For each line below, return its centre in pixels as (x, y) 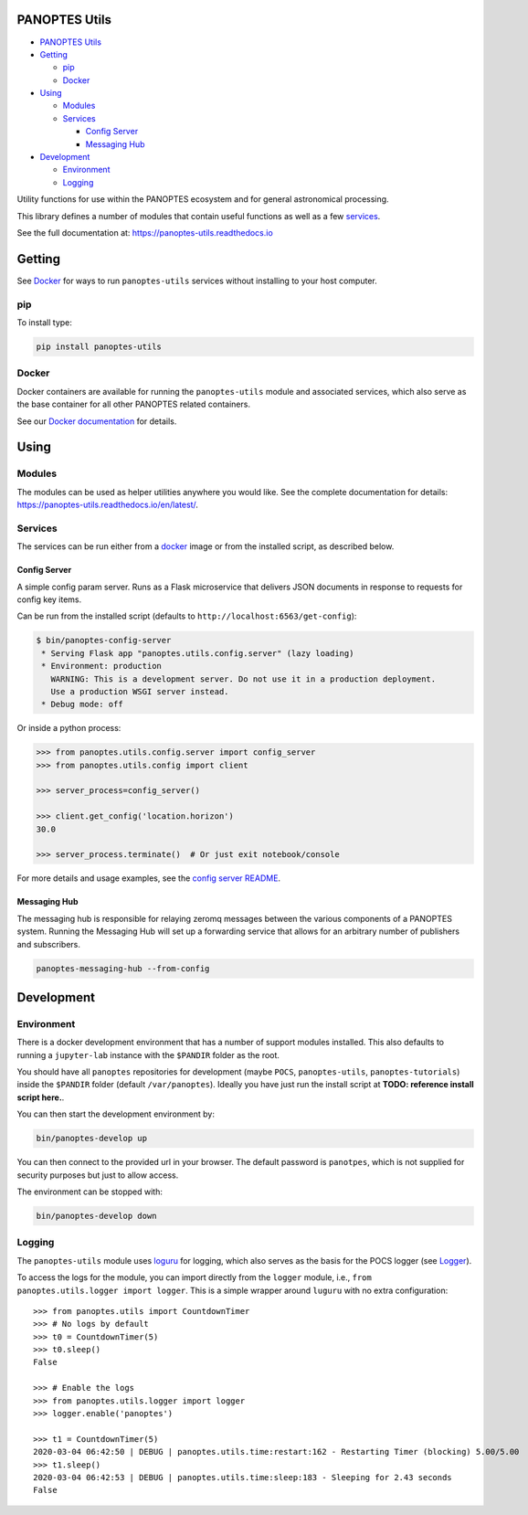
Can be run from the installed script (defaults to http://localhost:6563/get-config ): (187, 616)
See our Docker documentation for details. (97, 421)
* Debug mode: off (82, 705)
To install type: (45, 323)
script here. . (41, 1097)
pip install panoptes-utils (99, 347)
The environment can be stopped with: (90, 1192)
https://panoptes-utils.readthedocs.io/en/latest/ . (107, 505)
